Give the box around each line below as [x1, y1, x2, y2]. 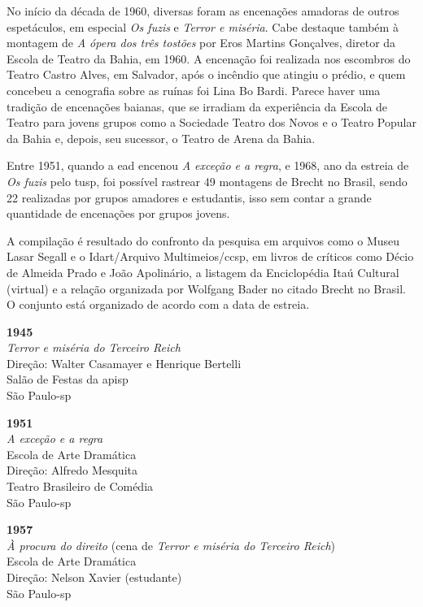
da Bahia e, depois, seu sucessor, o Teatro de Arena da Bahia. [7, 129, 316, 146]
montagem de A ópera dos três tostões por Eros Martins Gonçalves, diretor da [7, 34, 396, 51]
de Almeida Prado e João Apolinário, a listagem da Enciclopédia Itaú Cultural [7, 263, 399, 280]
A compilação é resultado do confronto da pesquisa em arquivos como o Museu [7, 232, 400, 249]
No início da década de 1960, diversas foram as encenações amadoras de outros [7, 2, 399, 19]
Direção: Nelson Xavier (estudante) [7, 569, 182, 585]
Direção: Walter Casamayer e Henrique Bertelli [7, 354, 242, 371]
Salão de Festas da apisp [7, 371, 129, 388]
